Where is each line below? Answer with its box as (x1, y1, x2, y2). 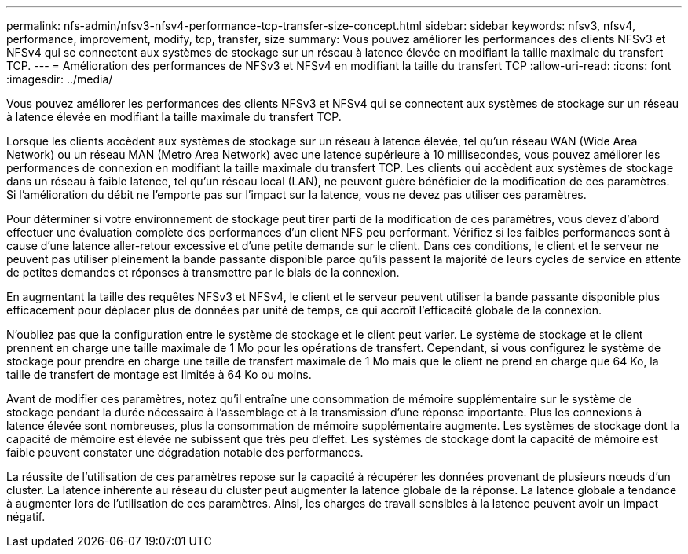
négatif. (6, 510, 46, 523)
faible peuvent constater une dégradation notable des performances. (6, 446, 364, 459)
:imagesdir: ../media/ (6, 72, 113, 86)
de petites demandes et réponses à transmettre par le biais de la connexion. (6, 266, 400, 279)
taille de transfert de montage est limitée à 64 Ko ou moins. (6, 368, 312, 381)
